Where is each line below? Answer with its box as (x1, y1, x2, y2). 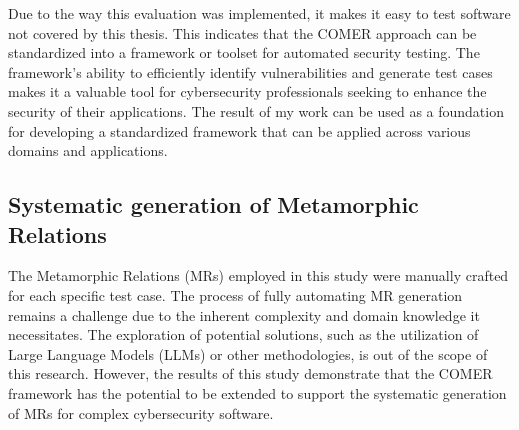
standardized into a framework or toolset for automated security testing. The (8, 42, 480, 63)
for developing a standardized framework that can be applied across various (8, 120, 471, 141)
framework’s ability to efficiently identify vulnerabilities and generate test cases (8, 61, 493, 82)
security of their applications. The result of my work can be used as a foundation (8, 100, 504, 121)
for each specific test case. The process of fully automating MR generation (8, 284, 463, 305)
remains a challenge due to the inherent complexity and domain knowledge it (8, 304, 480, 325)
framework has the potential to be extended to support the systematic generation (8, 382, 507, 403)
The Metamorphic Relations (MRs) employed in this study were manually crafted (8, 265, 509, 286)
